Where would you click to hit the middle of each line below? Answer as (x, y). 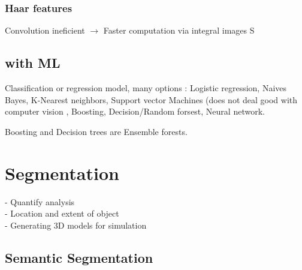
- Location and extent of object (62, 213)
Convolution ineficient (45, 30)
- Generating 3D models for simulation (76, 225)
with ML (33, 63)
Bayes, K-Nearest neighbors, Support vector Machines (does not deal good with (151, 99)
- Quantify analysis (40, 201)
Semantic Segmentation (79, 257)
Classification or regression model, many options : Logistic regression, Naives (146, 88)
